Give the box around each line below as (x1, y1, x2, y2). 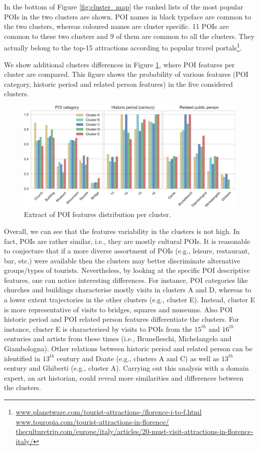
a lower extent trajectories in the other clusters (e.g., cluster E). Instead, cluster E (4, 294, 255, 305)
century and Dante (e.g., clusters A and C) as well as (57, 353, 219, 363)
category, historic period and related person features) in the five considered (4, 78, 233, 89)
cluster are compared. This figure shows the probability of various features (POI (4, 69, 249, 79)
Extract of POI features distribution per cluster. (24, 209, 171, 220)
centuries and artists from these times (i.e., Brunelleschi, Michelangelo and (4, 333, 232, 344)
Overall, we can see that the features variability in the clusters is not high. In (4, 225, 240, 236)
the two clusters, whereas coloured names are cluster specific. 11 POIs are (4, 21, 229, 31)
